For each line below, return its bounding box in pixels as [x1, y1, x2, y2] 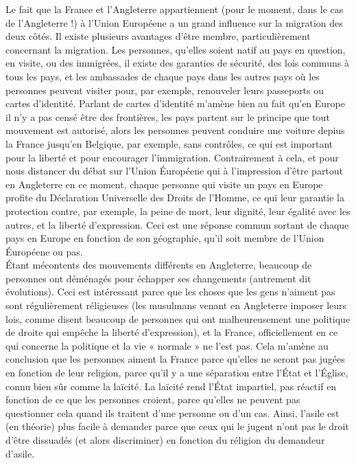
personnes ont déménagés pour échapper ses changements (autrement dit [5, 271, 311, 285]
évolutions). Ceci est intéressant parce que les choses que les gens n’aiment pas [5, 284, 335, 299]
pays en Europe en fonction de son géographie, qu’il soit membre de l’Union [5, 231, 324, 245]
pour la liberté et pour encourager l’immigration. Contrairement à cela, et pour [5, 150, 339, 164]
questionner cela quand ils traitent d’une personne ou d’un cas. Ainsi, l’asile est [5, 405, 340, 420]
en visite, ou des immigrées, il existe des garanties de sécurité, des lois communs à [5, 56, 349, 70]
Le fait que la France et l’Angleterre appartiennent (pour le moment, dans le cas [5, 2, 344, 16]
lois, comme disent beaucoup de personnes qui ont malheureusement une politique [5, 311, 351, 326]
